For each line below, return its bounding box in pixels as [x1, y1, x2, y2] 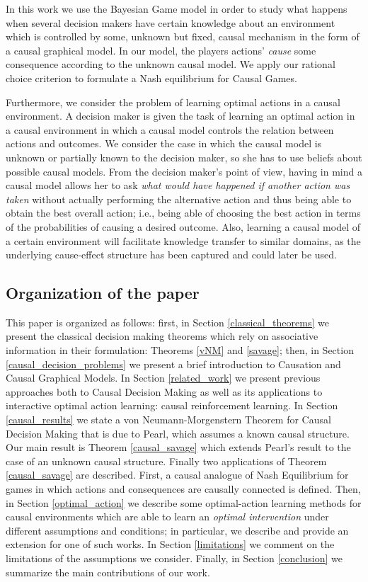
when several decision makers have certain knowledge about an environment [6, 15, 335, 30]
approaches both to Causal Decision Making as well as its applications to [6, 384, 323, 399]
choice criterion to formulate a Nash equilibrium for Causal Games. [6, 70, 297, 85]
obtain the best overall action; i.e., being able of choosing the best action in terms [6, 205, 361, 220]
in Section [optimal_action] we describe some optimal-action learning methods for [6, 495, 362, 510]
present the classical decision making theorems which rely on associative [6, 329, 318, 343]
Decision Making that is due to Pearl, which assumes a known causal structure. [6, 426, 350, 440]
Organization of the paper [6, 282, 200, 304]
